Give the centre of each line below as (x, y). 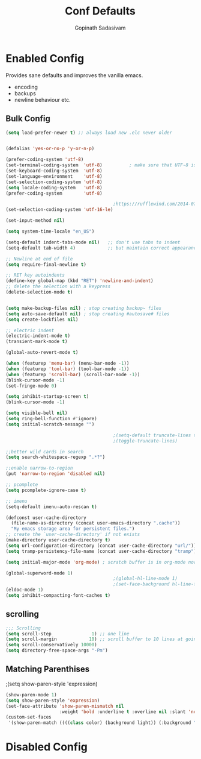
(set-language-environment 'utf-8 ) (54, 176)
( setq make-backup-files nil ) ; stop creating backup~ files (84, 308)
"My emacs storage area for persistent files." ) (73, 529)
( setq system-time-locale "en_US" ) (50, 231)
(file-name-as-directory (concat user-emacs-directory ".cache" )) (96, 523)
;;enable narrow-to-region (39, 468)
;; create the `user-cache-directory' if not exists (73, 535)
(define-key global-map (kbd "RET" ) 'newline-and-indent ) (79, 281)
